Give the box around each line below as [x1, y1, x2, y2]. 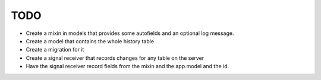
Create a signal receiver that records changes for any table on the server [26, 54, 204, 62]
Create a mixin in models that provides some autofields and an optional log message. [26, 30, 234, 37]
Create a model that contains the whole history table [26, 37, 155, 44]
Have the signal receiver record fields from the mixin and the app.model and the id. [26, 63, 229, 70]
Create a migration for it [26, 46, 84, 53]
